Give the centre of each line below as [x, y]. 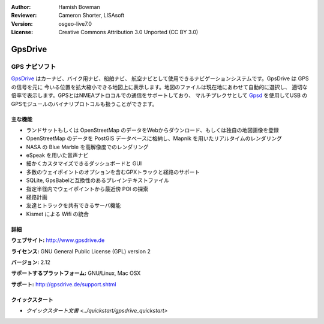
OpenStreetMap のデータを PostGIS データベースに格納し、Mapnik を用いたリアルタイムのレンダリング [154, 138]
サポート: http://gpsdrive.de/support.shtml [64, 284]
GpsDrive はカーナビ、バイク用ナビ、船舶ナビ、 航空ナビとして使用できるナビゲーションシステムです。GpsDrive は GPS [160, 78]
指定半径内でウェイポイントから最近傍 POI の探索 [87, 189]
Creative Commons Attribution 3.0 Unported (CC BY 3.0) [128, 32]
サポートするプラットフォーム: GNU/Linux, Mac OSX [76, 273]
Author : [21, 7]
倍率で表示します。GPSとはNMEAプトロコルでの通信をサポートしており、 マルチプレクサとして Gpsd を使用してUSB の [159, 95]
